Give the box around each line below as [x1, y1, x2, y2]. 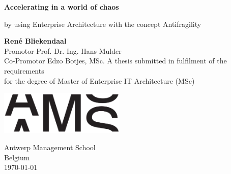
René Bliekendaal [4, 36, 67, 46]
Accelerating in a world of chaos [4, 2, 119, 12]
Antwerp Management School [4, 142, 96, 153]
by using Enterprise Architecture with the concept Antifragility [4, 18, 201, 29]
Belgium [4, 152, 30, 162]
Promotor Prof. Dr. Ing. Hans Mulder [4, 45, 122, 56]
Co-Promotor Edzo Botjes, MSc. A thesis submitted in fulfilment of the [4, 55, 227, 66]
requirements [4, 65, 44, 76]
